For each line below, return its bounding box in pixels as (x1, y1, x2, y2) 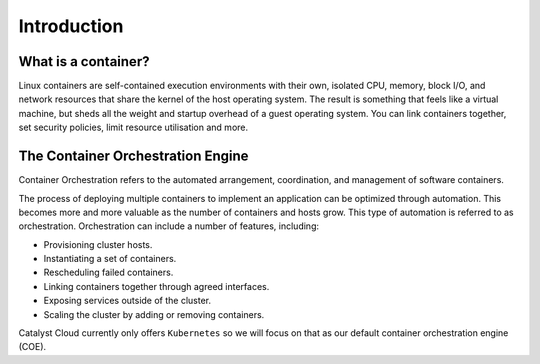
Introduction (18, 15, 124, 37)
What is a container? (18, 53, 150, 70)
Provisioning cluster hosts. (43, 238, 153, 250)
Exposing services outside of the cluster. (43, 295, 212, 307)
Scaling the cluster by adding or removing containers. (43, 308, 265, 320)
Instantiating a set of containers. (43, 253, 177, 265)
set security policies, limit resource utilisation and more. (18, 121, 249, 134)
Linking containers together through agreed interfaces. (43, 280, 270, 292)
